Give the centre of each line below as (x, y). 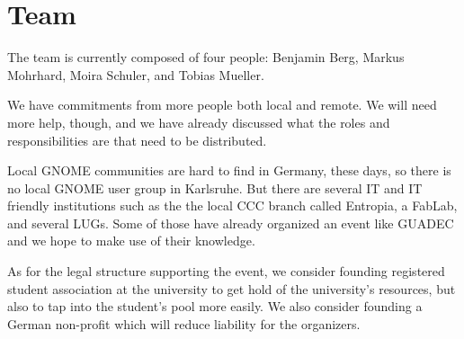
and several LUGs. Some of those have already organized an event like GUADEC (231, 223)
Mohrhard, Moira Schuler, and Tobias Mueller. (136, 74)
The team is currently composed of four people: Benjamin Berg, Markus (206, 57)
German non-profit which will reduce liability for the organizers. (184, 323)
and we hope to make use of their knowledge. (131, 241)
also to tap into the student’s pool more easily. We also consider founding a (215, 306)
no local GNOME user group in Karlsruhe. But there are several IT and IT (215, 187)
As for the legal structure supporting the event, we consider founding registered (226, 271)
